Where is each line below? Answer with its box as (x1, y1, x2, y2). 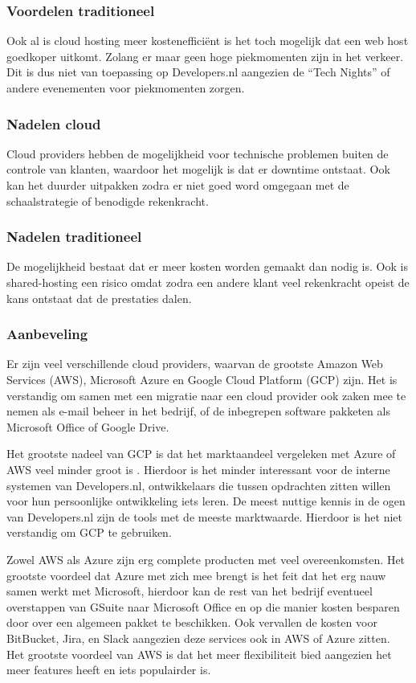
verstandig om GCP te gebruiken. (6, 524, 172, 541)
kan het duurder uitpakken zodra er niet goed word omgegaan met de (6, 177, 349, 193)
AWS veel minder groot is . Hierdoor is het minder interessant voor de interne (6, 460, 390, 477)
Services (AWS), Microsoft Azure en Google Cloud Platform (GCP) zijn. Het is (6, 371, 398, 387)
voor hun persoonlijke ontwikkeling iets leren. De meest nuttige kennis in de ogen (6, 493, 406, 509)
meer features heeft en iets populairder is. (6, 661, 211, 678)
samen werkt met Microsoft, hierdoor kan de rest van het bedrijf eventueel (6, 583, 373, 599)
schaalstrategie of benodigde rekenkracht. (6, 192, 209, 209)
